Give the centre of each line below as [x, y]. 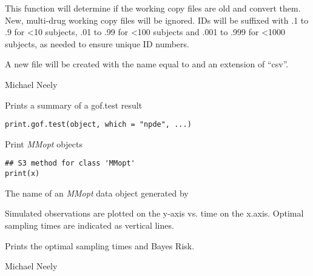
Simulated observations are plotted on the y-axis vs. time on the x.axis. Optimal [154, 213]
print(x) [22, 174]
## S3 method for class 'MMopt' [70, 163]
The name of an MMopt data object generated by [97, 193]
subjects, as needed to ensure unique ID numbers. [97, 43]
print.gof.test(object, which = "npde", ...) [98, 125]
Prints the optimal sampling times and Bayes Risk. [100, 245]
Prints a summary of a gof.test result [74, 105]
